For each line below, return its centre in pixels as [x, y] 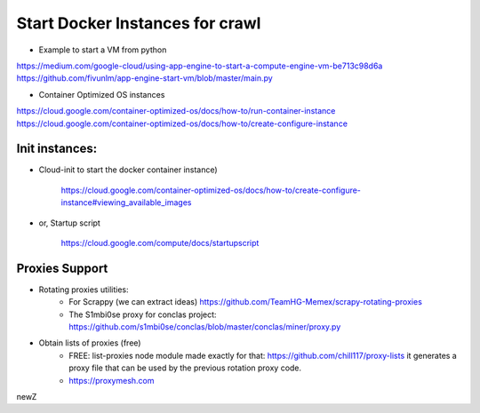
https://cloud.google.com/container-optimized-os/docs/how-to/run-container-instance [176, 111]
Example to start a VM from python [103, 50]
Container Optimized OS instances [102, 94]
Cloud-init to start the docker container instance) [128, 170]
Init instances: [57, 149]
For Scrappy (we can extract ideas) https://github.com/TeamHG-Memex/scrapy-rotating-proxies [245, 302]
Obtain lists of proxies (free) [90, 343]
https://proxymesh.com [112, 380]
